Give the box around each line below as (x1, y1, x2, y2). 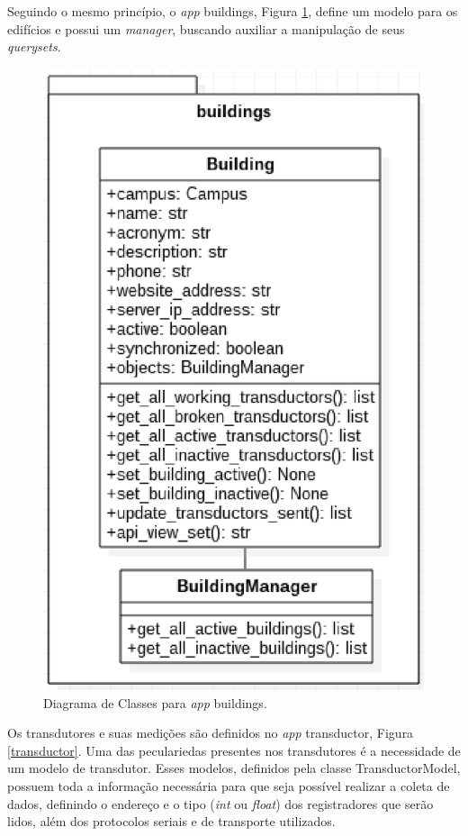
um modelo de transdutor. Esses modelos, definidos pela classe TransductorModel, (7, 759, 461, 777)
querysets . (7, 37, 61, 56)
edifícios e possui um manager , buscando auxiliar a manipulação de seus (7, 19, 405, 38)
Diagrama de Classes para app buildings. (43, 693, 267, 712)
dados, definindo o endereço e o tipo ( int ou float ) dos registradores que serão (7, 794, 434, 813)
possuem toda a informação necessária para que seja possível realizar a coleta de (7, 777, 450, 795)
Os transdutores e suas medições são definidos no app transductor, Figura (7, 723, 414, 742)
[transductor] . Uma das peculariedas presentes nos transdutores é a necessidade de (7, 741, 461, 759)
